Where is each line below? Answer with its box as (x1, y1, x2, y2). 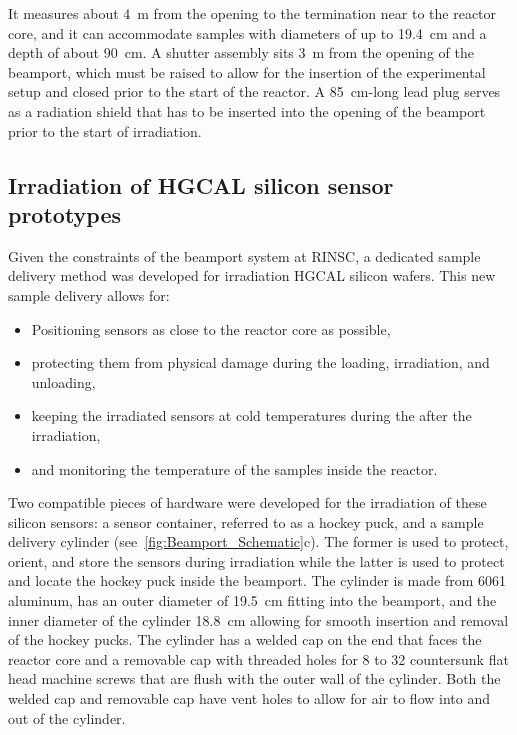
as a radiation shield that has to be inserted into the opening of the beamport (8, 100, 486, 121)
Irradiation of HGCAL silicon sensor (8, 169, 394, 200)
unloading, (31, 371, 96, 392)
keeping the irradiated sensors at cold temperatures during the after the (31, 405, 472, 426)
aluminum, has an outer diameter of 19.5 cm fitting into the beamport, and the (8, 590, 497, 611)
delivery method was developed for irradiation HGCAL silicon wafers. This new (8, 265, 496, 286)
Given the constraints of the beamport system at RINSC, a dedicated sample (8, 245, 481, 266)
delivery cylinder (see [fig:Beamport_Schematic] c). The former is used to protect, (8, 531, 509, 552)
